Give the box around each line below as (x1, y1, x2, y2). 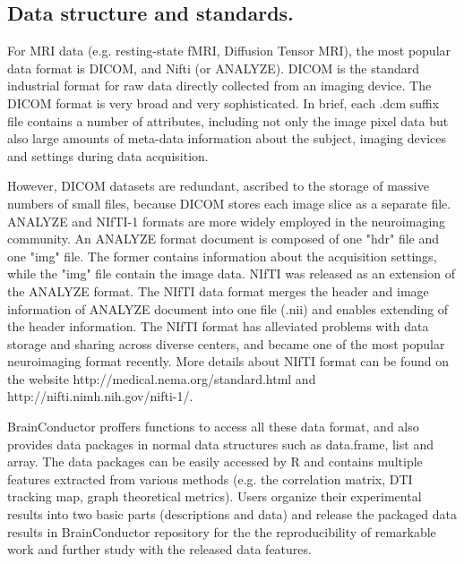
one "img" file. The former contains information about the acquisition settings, (7, 246, 437, 265)
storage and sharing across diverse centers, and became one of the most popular (7, 334, 445, 353)
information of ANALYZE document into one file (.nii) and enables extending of (7, 299, 449, 318)
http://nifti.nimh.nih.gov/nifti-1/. (7, 387, 193, 406)
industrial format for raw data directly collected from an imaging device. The (7, 76, 432, 95)
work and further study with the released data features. (7, 540, 312, 559)
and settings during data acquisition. (7, 146, 209, 165)
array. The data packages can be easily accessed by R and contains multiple (7, 452, 423, 471)
